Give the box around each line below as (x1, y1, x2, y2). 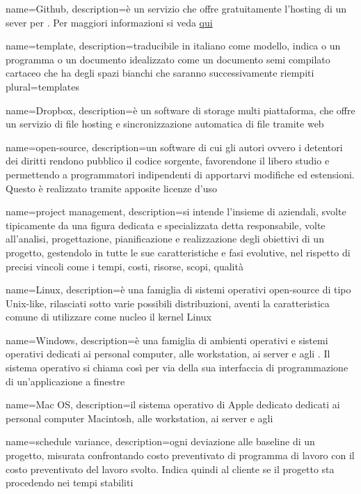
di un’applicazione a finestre (6, 373, 125, 388)
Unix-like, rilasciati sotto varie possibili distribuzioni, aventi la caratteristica (6, 295, 330, 310)
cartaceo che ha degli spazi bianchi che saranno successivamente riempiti (6, 65, 314, 80)
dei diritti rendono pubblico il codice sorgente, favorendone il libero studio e (6, 153, 330, 168)
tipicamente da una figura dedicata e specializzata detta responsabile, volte (6, 217, 326, 232)
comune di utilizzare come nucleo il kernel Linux (6, 309, 211, 324)
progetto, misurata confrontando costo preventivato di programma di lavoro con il (6, 448, 355, 463)
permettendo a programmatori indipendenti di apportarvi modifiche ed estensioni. (6, 167, 355, 181)
